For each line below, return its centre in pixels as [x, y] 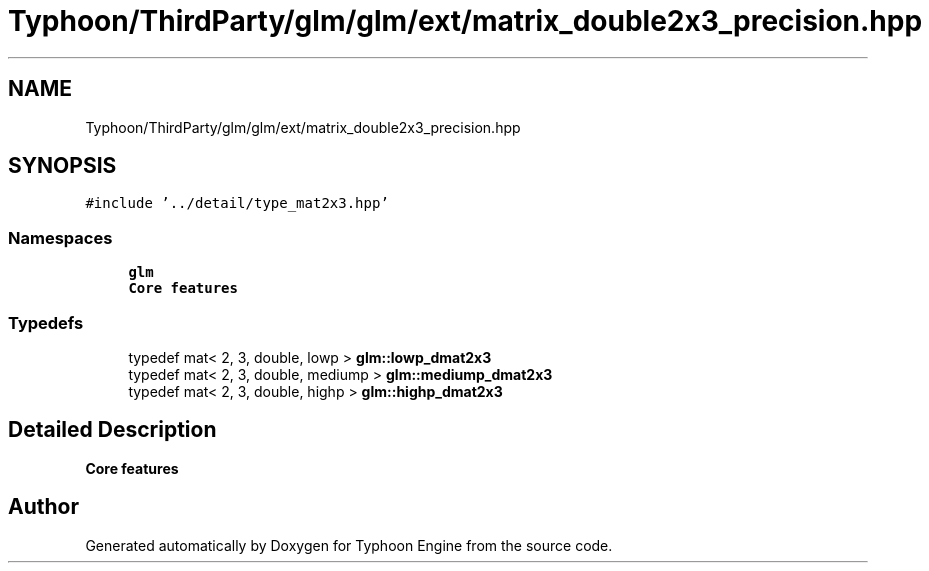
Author [43, 507]
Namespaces [60, 237]
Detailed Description [112, 430]
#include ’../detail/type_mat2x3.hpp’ [237, 203]
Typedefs [46, 322]
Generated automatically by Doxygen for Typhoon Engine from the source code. [349, 545]
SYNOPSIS [62, 166]
